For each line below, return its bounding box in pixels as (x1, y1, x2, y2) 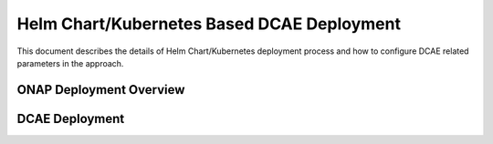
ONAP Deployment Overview (16, 82, 185, 98)
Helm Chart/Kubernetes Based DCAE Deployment (16, 14, 402, 34)
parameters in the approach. (16, 57, 124, 68)
